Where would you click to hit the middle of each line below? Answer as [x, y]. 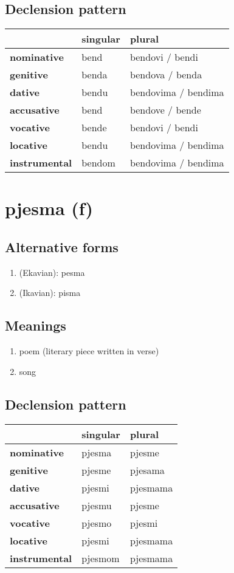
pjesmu [97, 505]
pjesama [147, 470]
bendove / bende [165, 110]
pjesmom [101, 558]
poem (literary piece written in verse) [89, 351]
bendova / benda [166, 75]
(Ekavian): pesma [52, 272]
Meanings [36, 325]
